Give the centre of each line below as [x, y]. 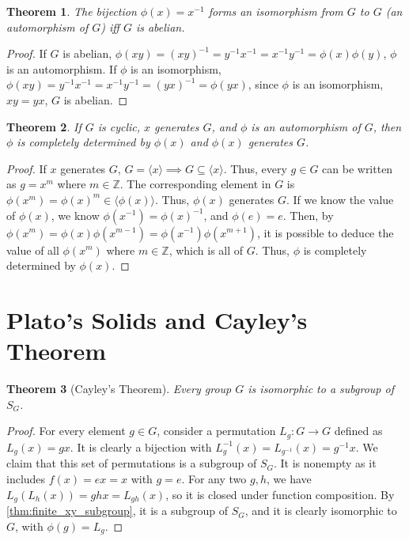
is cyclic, [119, 126]
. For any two [214, 479]
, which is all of [206, 250]
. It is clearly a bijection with [141, 446]
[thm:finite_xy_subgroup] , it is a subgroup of [117, 511]
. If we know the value [340, 199]
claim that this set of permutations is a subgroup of [132, 463]
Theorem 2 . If [44, 126]
